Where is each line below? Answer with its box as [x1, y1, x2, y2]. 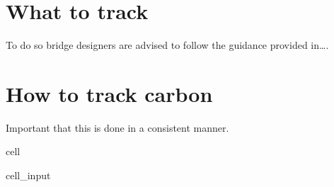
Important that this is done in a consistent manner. [6, 120, 229, 135]
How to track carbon [6, 79, 213, 108]
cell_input [6, 168, 51, 183]
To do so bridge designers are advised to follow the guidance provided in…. [6, 38, 329, 52]
